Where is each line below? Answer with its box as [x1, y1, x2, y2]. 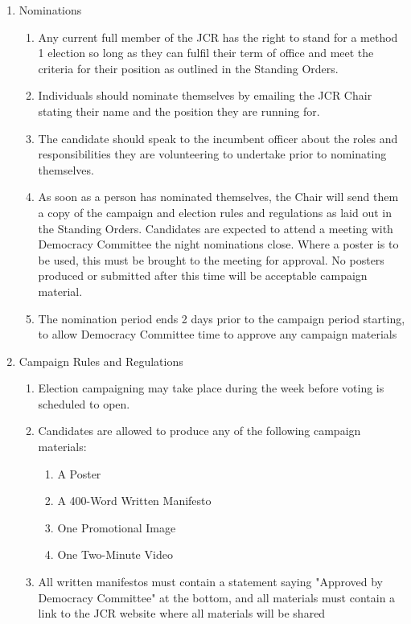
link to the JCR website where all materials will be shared [38, 605, 326, 622]
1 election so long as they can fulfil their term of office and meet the [38, 44, 374, 61]
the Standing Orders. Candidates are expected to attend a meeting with [38, 220, 393, 236]
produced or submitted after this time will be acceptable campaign [38, 267, 368, 284]
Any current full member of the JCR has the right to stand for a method [38, 28, 398, 45]
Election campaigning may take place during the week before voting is [38, 380, 384, 396]
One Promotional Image [57, 519, 176, 536]
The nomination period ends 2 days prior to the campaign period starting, [38, 310, 405, 326]
